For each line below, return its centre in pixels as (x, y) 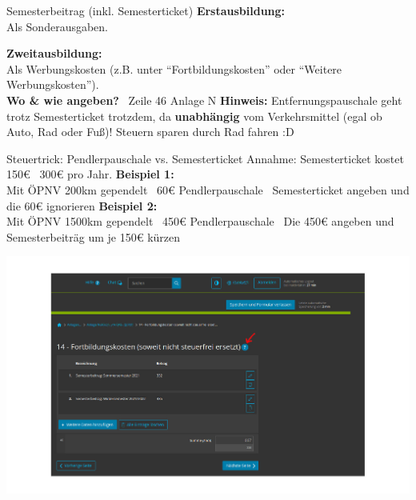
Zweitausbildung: (54, 53)
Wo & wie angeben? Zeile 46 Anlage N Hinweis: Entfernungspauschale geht (204, 100)
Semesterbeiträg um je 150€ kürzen (94, 236)
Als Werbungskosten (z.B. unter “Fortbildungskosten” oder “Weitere (174, 68)
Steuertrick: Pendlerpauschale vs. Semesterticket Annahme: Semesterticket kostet (205, 158)
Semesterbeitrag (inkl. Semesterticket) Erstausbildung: (146, 10)
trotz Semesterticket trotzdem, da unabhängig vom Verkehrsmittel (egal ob (194, 116)
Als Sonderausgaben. (57, 26)
